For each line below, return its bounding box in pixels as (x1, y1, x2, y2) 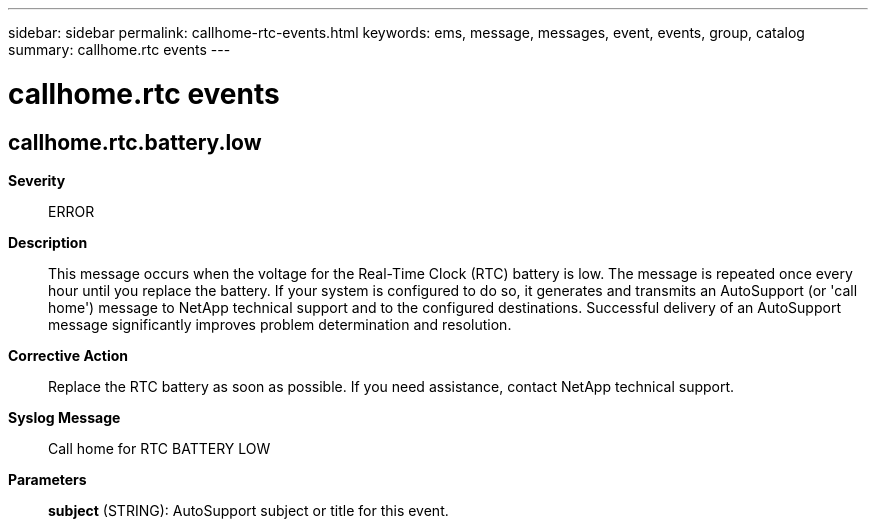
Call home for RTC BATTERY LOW (48, 439, 271, 457)
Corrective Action (8, 346, 128, 364)
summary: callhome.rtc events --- (8, 41, 231, 58)
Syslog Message (8, 408, 121, 426)
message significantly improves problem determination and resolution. (48, 315, 512, 333)
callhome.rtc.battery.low (8, 129, 262, 155)
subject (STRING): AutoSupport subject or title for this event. (48, 501, 449, 519)
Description (8, 233, 88, 251)
